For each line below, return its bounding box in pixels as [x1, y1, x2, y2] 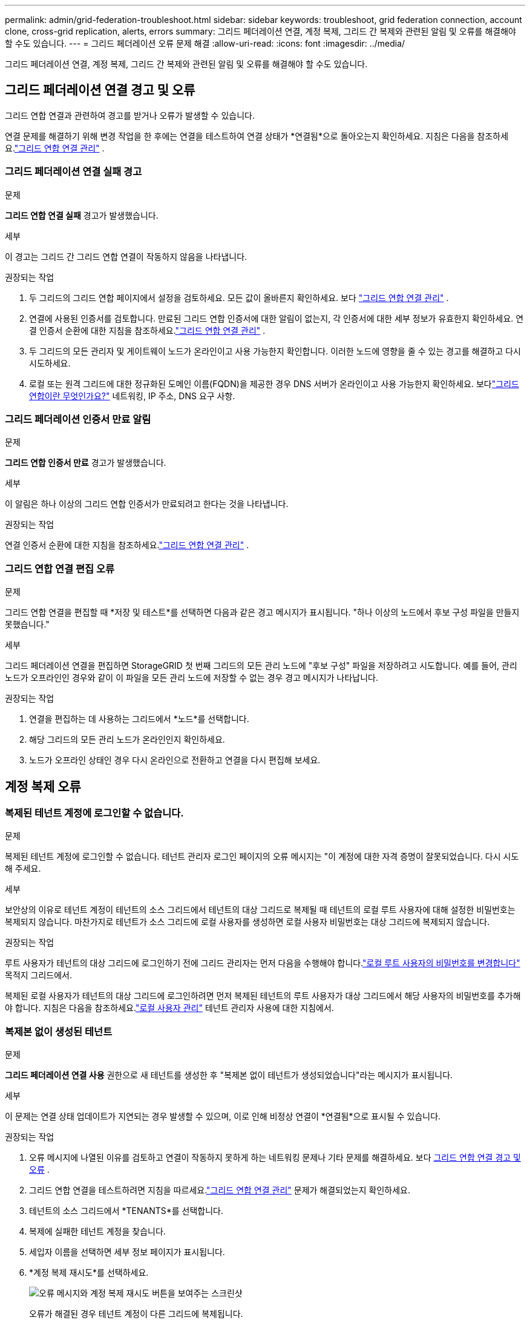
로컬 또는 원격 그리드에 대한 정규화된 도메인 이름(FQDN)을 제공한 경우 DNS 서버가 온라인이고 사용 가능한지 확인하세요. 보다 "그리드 [29, 378, 519, 389]
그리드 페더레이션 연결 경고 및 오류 [5, 82, 195, 98]
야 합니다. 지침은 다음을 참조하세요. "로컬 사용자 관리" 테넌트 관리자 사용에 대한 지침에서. [5, 1003, 334, 1013]
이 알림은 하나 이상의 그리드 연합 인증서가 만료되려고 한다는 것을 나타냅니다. [5, 499, 289, 509]
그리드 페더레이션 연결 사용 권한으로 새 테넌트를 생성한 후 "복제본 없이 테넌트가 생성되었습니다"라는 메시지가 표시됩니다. [5, 1070, 453, 1081]
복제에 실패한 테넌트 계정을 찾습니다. [29, 1226, 166, 1237]
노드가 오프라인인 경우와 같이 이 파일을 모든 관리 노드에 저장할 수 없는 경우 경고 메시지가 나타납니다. [5, 672, 378, 683]
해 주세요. [5, 863, 41, 874]
